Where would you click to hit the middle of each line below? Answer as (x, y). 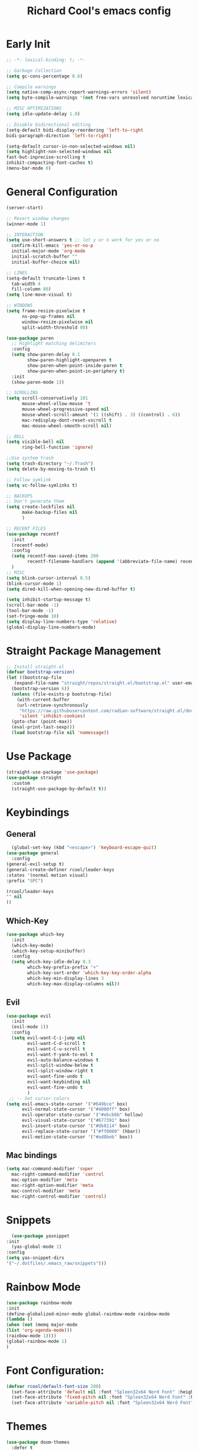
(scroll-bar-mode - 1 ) (33, 605)
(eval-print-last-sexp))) (43, 727)
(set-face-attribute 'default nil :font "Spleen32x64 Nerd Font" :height (104, 1392)
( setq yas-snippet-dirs (35, 1258)
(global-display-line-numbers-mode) (51, 627)
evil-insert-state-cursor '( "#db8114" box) (76, 1126)
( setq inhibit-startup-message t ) (49, 600)
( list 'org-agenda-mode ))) (39, 1331)
